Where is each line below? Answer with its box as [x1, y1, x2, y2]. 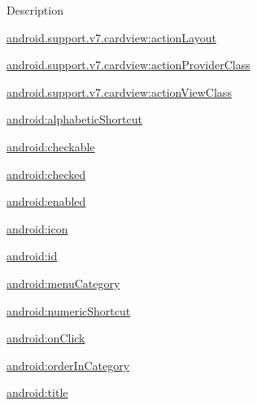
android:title [7, 384, 68, 401]
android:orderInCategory [7, 356, 130, 373]
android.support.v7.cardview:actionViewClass [7, 83, 232, 100]
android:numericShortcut [7, 302, 131, 319]
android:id [7, 247, 58, 264]
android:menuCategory [7, 274, 120, 291]
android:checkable [7, 137, 95, 155]
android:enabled [7, 193, 86, 210]
